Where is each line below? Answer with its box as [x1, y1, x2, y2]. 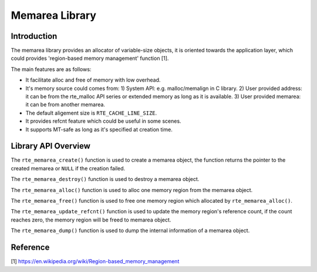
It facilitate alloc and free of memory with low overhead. [25, 76, 161, 83]
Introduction [11, 31, 58, 41]
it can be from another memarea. [25, 101, 106, 108]
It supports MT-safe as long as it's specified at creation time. [25, 126, 173, 133]
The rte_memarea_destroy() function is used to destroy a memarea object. [11, 176, 200, 183]
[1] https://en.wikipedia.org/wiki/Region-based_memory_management [11, 258, 180, 265]
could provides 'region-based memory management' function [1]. [11, 55, 169, 62]
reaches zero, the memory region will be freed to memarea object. [11, 216, 171, 223]
